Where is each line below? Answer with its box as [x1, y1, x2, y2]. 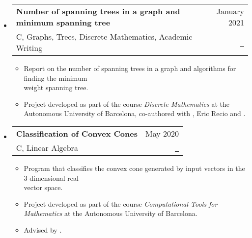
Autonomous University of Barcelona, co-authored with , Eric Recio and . [24, 108, 246, 119]
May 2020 [145, 127, 179, 139]
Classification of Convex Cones [16, 127, 138, 139]
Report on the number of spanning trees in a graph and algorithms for [24, 63, 236, 73]
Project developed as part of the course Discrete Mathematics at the [24, 98, 229, 109]
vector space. [24, 182, 63, 192]
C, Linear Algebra [16, 142, 78, 153]
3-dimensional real [24, 172, 79, 183]
